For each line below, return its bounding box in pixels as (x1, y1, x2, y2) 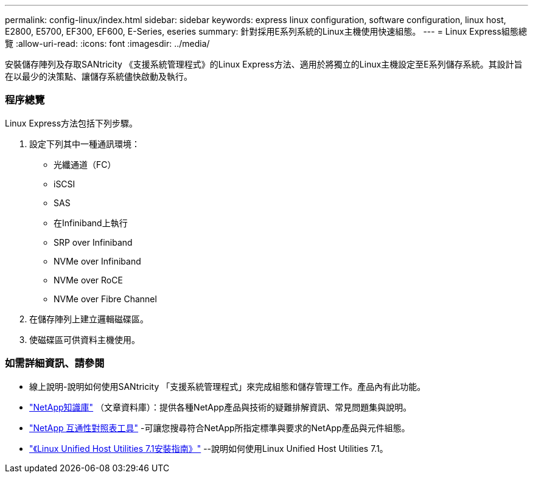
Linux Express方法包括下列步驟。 (5, 117, 138, 128)
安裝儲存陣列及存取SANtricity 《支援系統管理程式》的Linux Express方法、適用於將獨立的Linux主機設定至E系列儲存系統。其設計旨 (5, 59, 523, 69)
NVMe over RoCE (54, 274, 123, 285)
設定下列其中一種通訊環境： (29, 138, 140, 149)
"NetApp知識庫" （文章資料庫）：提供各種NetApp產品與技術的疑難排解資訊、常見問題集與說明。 (29, 401, 412, 412)
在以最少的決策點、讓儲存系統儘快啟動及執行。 (5, 71, 192, 81)
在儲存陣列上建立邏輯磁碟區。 (29, 313, 148, 324)
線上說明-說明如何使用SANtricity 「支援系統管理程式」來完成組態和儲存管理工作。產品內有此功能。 (29, 381, 426, 392)
